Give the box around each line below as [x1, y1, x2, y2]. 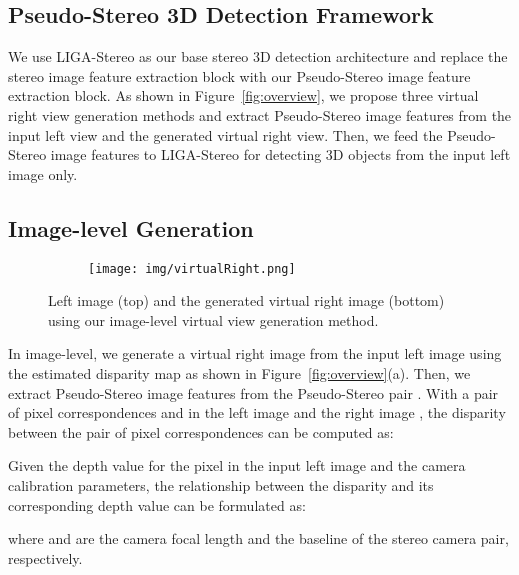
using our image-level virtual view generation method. [48, 309, 379, 330]
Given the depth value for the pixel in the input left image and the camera [8, 455, 466, 476]
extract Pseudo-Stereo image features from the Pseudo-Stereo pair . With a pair [8, 382, 499, 403]
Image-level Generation [8, 212, 254, 243]
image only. [8, 163, 78, 184]
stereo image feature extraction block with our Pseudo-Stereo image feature [8, 65, 471, 86]
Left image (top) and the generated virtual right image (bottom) [48, 290, 445, 311]
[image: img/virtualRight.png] [88, 261, 296, 276]
